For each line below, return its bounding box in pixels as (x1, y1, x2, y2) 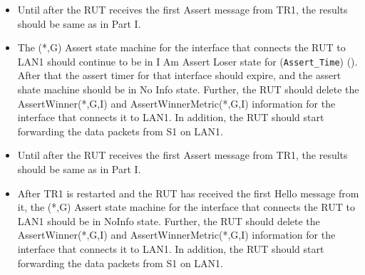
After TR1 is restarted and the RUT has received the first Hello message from (17, 185, 359, 200)
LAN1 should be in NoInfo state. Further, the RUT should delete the (17, 213, 320, 228)
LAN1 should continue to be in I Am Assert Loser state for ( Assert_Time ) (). (17, 53, 358, 68)
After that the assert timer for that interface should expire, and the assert (17, 68, 341, 83)
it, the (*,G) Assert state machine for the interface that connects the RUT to (17, 199, 355, 214)
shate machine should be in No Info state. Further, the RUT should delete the (17, 82, 359, 97)
